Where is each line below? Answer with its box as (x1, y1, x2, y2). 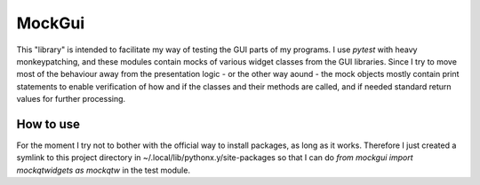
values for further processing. (16, 94, 126, 104)
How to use (16, 116, 80, 132)
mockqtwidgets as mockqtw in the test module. (16, 165, 191, 175)
